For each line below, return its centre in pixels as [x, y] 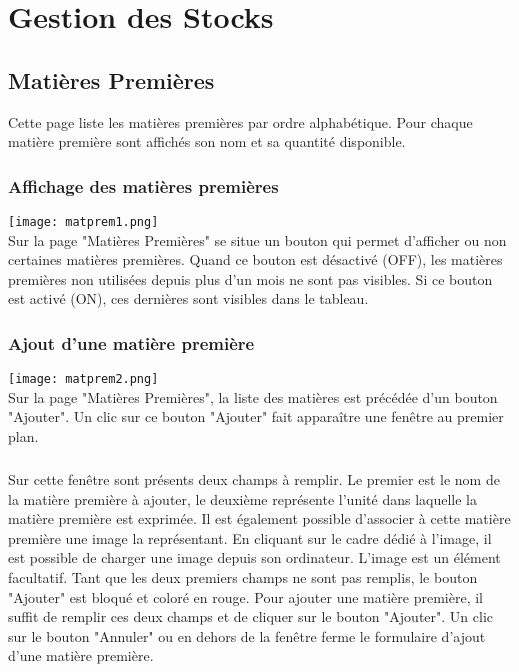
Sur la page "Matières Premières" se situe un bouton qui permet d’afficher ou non [257, 239]
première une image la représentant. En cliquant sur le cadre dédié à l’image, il [250, 537]
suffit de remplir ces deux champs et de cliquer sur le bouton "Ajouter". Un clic [251, 616]
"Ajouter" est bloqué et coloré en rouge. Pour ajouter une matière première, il [245, 596]
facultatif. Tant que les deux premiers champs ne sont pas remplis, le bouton [243, 577]
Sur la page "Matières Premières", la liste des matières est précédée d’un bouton [253, 396]
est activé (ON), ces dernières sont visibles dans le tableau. [188, 298]
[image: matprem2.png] [83, 379]
